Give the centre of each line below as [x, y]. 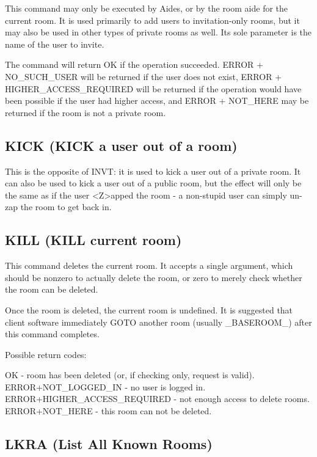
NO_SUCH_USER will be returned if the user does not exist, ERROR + [144, 76]
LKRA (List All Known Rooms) [109, 444]
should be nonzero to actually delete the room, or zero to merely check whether [154, 277]
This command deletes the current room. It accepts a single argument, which [149, 265]
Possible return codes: [46, 354]
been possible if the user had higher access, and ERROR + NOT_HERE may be [157, 101]
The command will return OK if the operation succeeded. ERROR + [134, 64]
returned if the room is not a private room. [86, 112]
